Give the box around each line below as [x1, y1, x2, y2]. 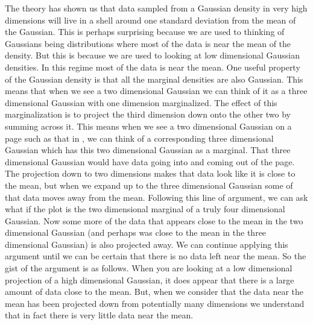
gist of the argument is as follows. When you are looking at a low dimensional [5, 262, 292, 274]
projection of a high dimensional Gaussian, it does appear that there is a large [5, 273, 294, 286]
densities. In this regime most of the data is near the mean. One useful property [5, 60, 300, 73]
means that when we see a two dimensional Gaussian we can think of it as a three [5, 84, 308, 97]
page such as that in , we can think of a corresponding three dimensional [5, 131, 274, 144]
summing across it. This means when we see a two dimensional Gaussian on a [5, 119, 292, 132]
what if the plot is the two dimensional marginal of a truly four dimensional [5, 203, 285, 215]
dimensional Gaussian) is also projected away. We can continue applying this [5, 238, 288, 250]
